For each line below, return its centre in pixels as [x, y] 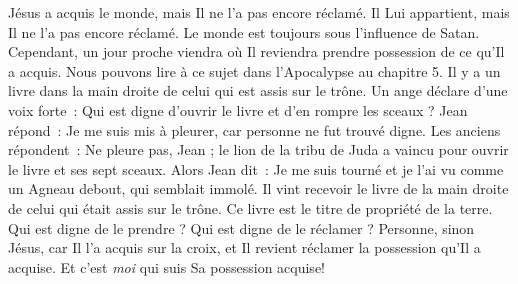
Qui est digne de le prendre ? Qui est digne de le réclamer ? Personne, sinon [241, 227]
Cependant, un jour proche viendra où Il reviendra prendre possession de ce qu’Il [256, 51]
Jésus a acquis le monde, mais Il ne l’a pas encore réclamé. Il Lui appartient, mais [259, 12]
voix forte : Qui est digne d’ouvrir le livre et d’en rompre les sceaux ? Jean [238, 109]
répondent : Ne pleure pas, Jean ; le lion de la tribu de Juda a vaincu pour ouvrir [258, 149]
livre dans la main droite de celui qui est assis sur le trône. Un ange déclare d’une [258, 90]
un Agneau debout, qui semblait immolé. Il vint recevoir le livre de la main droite [258, 188]
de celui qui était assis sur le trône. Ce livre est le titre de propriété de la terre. [250, 207]
